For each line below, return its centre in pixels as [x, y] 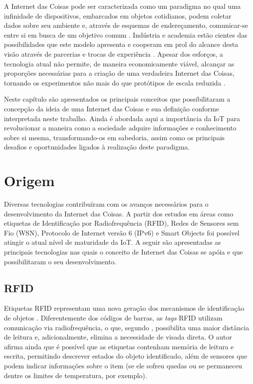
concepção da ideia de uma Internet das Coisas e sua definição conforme [112, 108]
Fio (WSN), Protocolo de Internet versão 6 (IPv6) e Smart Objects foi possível [122, 232]
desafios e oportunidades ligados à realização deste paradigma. [97, 147]
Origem [29, 181]
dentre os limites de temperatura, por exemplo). [76, 375]
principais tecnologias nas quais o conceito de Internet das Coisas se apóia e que [124, 252]
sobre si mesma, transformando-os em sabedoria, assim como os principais [114, 137]
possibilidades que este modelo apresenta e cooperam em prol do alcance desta [121, 44]
